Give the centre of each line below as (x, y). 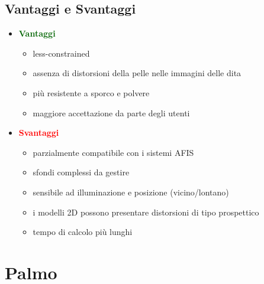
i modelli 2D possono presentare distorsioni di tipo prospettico (146, 212)
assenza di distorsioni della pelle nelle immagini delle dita (137, 73)
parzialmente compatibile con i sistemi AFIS (113, 152)
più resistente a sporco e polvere (91, 92)
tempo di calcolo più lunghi (83, 232)
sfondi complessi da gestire (81, 172)
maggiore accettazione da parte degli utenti (111, 112)
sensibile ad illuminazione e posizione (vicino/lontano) (131, 192)
